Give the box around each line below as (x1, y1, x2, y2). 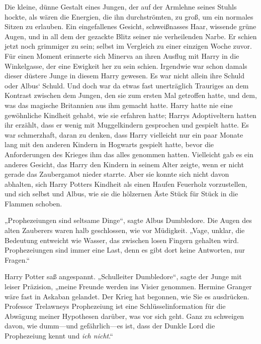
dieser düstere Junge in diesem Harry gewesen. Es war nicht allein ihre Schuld (5, 70, 244, 81)
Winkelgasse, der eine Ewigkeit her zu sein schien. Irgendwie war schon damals (5, 60, 247, 71)
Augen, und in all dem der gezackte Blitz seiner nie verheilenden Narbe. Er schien (5, 31, 257, 41)
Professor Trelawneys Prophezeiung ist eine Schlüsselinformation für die (5, 301, 226, 311)
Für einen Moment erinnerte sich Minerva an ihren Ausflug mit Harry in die (5, 50, 239, 61)
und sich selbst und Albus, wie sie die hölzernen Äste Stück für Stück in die (5, 188, 238, 199)
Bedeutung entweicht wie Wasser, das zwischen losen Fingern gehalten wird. (5, 235, 239, 245)
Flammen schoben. (5, 198, 62, 208)
